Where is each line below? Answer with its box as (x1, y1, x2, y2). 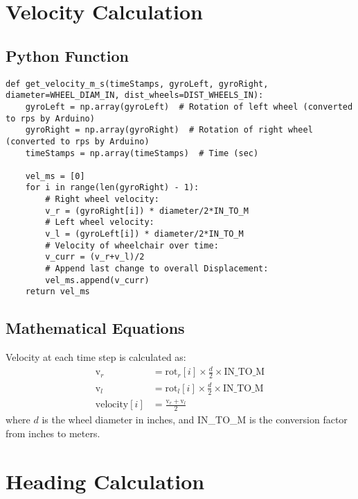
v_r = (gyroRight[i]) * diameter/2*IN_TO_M (45, 205, 249, 216)
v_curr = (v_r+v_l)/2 (45, 252, 145, 262)
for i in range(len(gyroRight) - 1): (25, 183, 199, 193)
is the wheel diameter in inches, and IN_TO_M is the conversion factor (42, 412, 348, 427)
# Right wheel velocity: (45, 194, 159, 205)
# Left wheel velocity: (45, 217, 154, 228)
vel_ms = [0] (25, 171, 85, 181)
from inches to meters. (6, 425, 100, 440)
